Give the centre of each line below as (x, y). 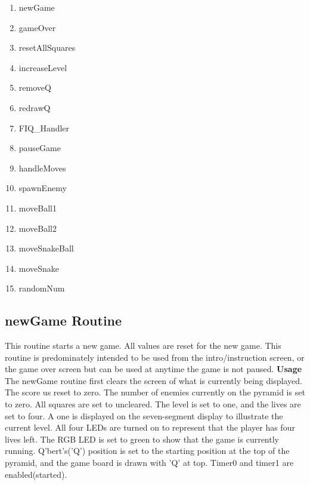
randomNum (42, 288)
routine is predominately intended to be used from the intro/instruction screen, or (155, 357)
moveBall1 (38, 208)
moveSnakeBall (46, 248)
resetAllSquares (47, 47)
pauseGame (40, 148)
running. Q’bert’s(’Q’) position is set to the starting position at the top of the (147, 451)
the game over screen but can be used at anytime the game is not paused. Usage (154, 369)
